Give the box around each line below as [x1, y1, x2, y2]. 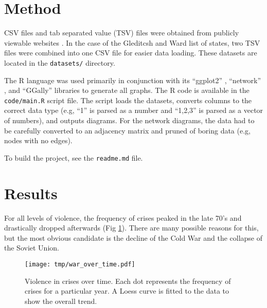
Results [4, 182, 58, 203]
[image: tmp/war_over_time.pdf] [25, 260, 135, 268]
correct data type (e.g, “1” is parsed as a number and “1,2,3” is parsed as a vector [4, 105, 263, 115]
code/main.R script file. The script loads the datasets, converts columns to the [4, 94, 252, 105]
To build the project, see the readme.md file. [4, 152, 143, 163]
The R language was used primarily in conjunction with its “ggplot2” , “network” [4, 74, 261, 85]
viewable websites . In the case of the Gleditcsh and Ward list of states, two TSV [4, 37, 260, 48]
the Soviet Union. [4, 242, 59, 253]
